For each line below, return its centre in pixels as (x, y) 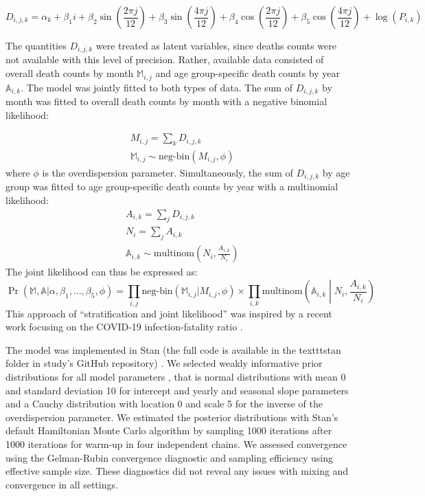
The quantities (36, 45)
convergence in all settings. (62, 484)
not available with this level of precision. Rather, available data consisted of (165, 59)
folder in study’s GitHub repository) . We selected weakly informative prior (164, 363)
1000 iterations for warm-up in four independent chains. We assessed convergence (176, 444)
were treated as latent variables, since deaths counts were (216, 45)
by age (336, 172)
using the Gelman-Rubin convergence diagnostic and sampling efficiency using (170, 457)
